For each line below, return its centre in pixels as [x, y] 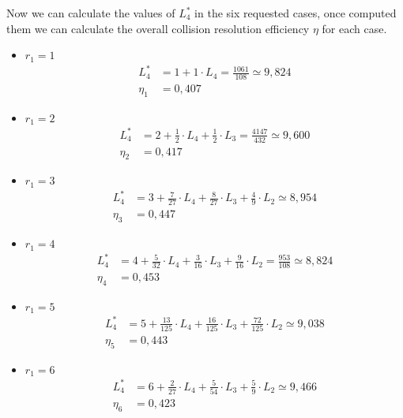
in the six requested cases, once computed [296, 13]
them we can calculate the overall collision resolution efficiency [158, 28]
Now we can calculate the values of [91, 13]
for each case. [354, 28]
